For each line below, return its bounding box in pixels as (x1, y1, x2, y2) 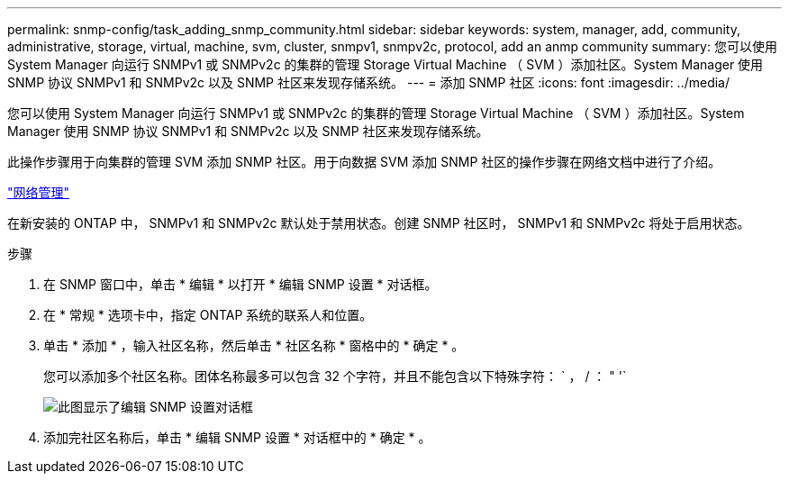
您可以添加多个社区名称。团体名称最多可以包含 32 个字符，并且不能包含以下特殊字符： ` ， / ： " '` (43, 368, 627, 384)
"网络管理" (7, 185, 70, 200)
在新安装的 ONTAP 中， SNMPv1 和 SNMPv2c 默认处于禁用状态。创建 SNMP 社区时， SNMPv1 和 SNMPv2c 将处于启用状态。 (7, 215, 750, 231)
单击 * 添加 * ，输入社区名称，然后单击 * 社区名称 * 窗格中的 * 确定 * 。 (43, 338, 465, 353)
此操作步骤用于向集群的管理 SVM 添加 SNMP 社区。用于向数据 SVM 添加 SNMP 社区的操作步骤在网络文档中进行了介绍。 (7, 154, 721, 169)
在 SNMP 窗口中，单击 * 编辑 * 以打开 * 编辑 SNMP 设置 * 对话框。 (43, 277, 438, 292)
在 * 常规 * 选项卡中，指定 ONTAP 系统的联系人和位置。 (43, 307, 373, 322)
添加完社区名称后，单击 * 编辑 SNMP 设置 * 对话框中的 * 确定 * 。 (43, 430, 431, 445)
